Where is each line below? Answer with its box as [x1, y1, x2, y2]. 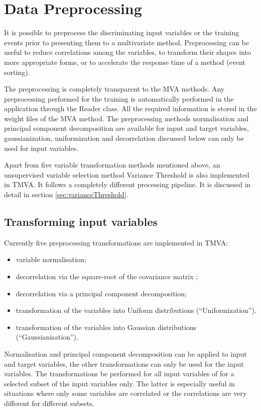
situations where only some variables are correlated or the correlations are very [4, 388, 247, 398]
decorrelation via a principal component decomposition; [16, 288, 187, 298]
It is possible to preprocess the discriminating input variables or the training [4, 27, 239, 38]
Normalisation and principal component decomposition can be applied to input [4, 348, 247, 359]
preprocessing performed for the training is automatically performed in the [4, 93, 234, 104]
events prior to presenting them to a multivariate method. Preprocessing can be [4, 37, 249, 47]
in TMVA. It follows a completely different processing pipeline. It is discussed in [4, 179, 251, 190]
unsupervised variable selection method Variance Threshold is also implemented [4, 169, 249, 180]
